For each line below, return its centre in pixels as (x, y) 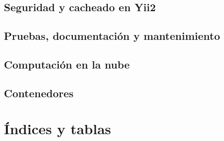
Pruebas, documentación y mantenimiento (112, 36)
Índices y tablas (58, 129)
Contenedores (39, 93)
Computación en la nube (67, 64)
